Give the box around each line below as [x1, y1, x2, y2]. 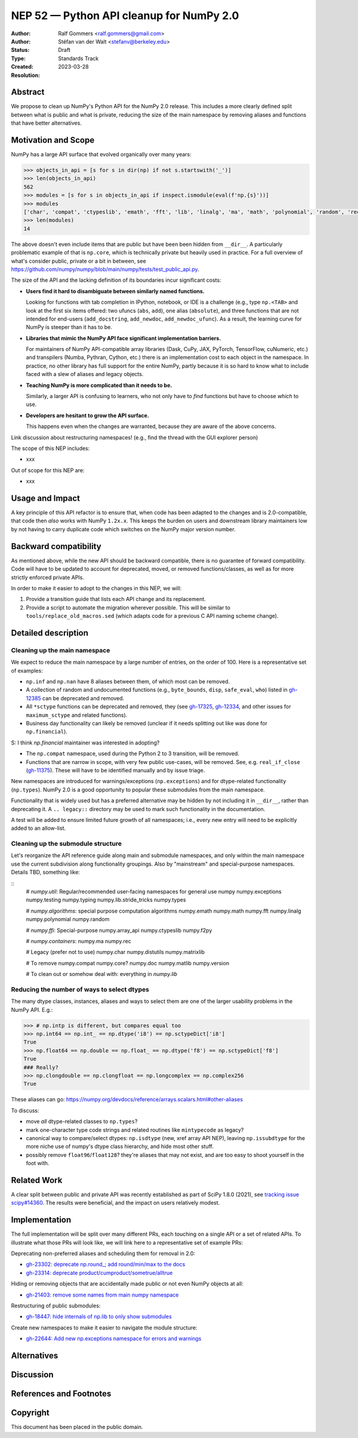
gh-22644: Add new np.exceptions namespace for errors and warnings [26, 1335, 202, 1342]
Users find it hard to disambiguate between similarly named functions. [26, 287, 205, 295]
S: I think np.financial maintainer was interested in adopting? [11, 739, 160, 746]
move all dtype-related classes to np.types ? [26, 1118, 138, 1125]
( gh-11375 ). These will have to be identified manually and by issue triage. [26, 766, 205, 774]
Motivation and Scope [11, 135, 95, 145]
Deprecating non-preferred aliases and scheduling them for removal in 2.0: [11, 1250, 196, 1257]
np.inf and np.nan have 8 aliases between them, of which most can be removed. [26, 678, 230, 685]
